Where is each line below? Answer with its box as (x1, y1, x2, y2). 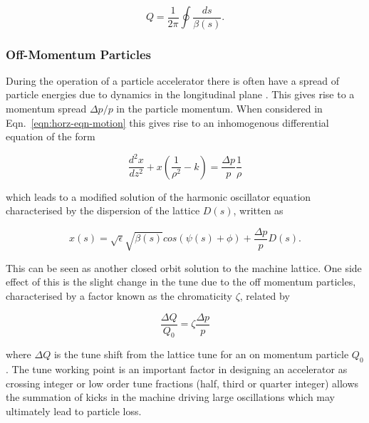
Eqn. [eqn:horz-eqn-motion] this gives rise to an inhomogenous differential (6, 115, 329, 130)
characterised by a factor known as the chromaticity (6, 288, 233, 303)
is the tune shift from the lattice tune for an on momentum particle (53, 347, 349, 362)
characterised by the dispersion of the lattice (6, 203, 200, 218)
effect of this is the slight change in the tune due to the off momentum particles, (6, 274, 356, 289)
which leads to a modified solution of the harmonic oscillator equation (6, 189, 311, 204)
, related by (239, 288, 290, 303)
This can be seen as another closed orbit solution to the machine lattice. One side (6, 260, 362, 275)
